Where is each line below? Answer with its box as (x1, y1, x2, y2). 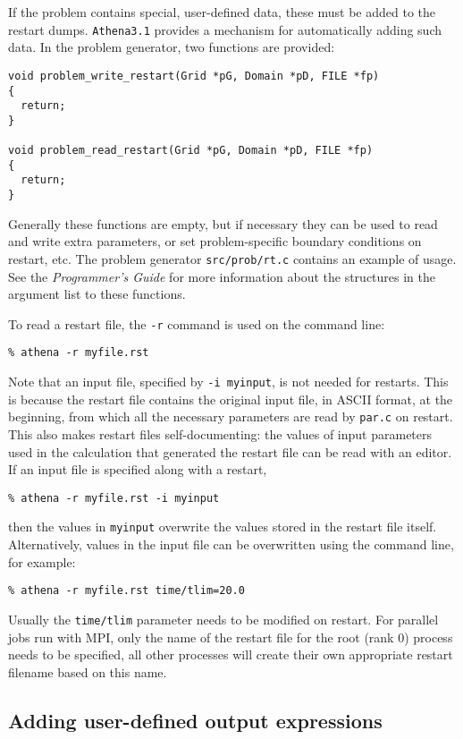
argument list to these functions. (8, 285, 186, 303)
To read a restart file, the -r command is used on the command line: (8, 314, 385, 333)
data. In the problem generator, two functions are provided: (8, 38, 335, 56)
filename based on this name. (8, 662, 167, 681)
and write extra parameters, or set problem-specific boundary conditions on (8, 232, 422, 251)
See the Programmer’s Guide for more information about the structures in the (8, 267, 435, 285)
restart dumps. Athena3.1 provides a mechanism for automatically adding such (8, 20, 442, 38)
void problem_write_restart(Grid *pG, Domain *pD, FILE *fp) (8, 69, 380, 82)
